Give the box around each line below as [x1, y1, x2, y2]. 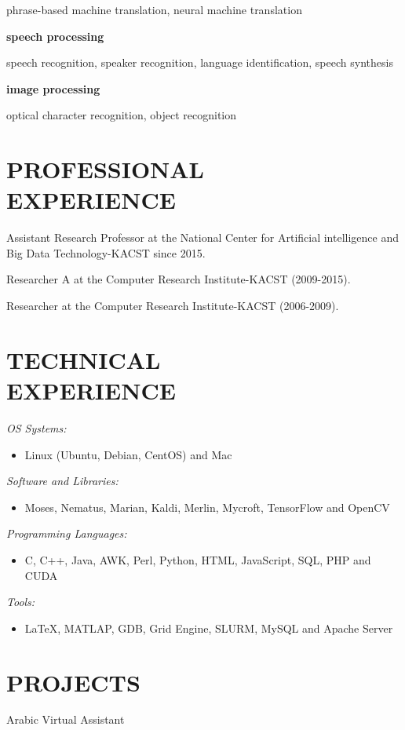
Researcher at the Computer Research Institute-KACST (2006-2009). [6, 297, 339, 314]
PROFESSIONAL [6, 153, 205, 185]
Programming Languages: [6, 525, 127, 542]
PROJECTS [6, 666, 140, 698]
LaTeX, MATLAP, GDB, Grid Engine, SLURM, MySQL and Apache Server [24, 619, 393, 636]
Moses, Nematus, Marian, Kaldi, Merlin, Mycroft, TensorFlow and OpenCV [24, 498, 390, 515]
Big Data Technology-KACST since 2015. [6, 244, 206, 261]
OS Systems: [6, 419, 67, 436]
